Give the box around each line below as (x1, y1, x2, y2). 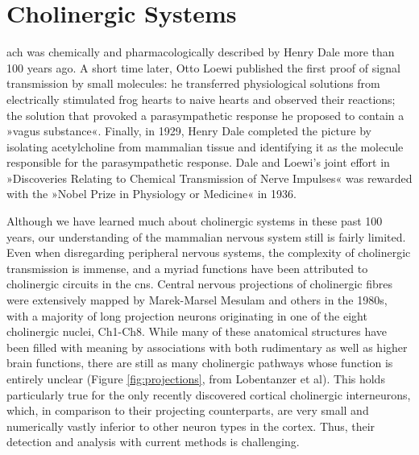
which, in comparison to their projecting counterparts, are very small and (6, 402, 369, 419)
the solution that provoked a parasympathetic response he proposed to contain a (6, 106, 404, 123)
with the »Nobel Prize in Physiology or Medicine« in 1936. (6, 185, 297, 202)
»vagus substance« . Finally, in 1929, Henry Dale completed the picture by (6, 122, 372, 139)
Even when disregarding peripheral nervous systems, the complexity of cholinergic (6, 244, 411, 261)
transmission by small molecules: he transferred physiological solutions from (6, 75, 380, 92)
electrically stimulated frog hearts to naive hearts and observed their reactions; (6, 90, 396, 107)
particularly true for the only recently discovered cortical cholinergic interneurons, (6, 386, 411, 403)
